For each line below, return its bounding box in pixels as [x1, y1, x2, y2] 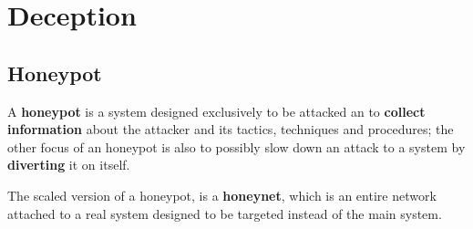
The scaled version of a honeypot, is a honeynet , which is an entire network [7, 185, 437, 204]
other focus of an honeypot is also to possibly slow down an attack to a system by [7, 137, 466, 156]
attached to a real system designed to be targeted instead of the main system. [7, 203, 442, 223]
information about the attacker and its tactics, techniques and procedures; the [7, 120, 454, 139]
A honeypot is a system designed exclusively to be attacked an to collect [7, 101, 426, 120]
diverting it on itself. [7, 155, 130, 174]
